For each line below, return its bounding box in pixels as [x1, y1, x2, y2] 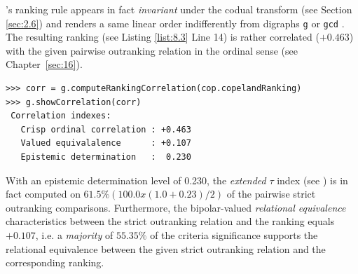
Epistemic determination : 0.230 [20, 152, 191, 162]
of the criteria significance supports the [150, 227, 318, 242]
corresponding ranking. [6, 255, 104, 270]
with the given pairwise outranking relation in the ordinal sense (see [6, 43, 298, 57]
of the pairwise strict [226, 186, 316, 201]
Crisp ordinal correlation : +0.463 [20, 124, 191, 135]
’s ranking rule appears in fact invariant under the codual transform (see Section [6, 2, 352, 16]
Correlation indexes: [11, 111, 111, 121]
